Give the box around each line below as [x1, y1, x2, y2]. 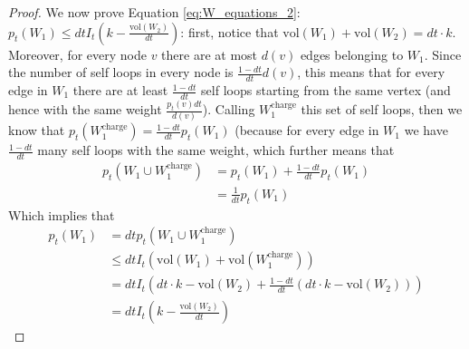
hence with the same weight [8, 100, 162, 119]
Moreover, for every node [8, 44, 147, 63]
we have [404, 121, 448, 140]
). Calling [202, 100, 255, 119]
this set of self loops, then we [301, 100, 463, 119]
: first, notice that [180, 22, 279, 41]
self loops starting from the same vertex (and [201, 81, 451, 100]
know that [8, 121, 65, 140]
